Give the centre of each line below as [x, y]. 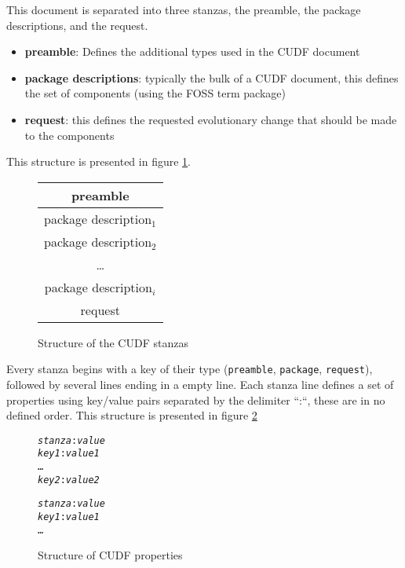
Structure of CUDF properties [110, 555]
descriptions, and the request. [77, 25]
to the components [69, 135]
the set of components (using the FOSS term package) [155, 93]
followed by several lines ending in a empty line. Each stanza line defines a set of [200, 384]
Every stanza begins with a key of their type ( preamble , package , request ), [190, 369]
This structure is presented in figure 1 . [99, 161]
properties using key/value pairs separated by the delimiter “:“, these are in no [196, 399]
